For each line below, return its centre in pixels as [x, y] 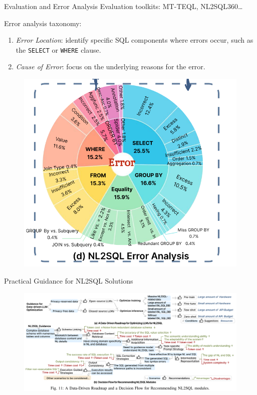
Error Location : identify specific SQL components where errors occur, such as [135, 40]
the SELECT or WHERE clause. [58, 49]
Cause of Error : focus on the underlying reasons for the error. [110, 67]
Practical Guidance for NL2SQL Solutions [69, 281]
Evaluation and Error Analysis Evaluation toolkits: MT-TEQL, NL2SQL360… [123, 6]
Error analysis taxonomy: [43, 23]
